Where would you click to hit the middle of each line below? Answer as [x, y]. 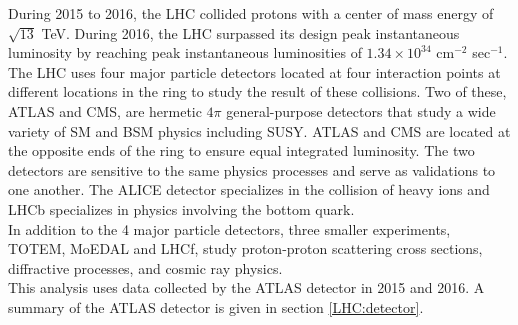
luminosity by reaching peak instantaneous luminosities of [185, 52]
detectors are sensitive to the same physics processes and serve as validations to [252, 169]
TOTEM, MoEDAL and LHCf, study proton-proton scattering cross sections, [245, 248]
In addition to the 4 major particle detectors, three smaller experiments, [229, 228]
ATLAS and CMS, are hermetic [105, 110]
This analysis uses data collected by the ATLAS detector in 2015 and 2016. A [246, 287]
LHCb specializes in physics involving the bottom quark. [181, 208]
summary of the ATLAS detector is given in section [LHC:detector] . [216, 306]
